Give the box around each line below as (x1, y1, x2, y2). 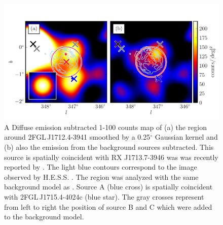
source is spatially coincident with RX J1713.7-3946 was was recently (4, 151, 218, 162)
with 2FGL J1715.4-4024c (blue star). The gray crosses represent (4, 191, 204, 202)
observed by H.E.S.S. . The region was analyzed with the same (4, 171, 199, 182)
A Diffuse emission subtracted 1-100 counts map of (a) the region (4, 121, 207, 132)
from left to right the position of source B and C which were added (4, 201, 212, 212)
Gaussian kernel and (155, 132, 218, 142)
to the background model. (4, 211, 84, 222)
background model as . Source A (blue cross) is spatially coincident (4, 181, 213, 192)
